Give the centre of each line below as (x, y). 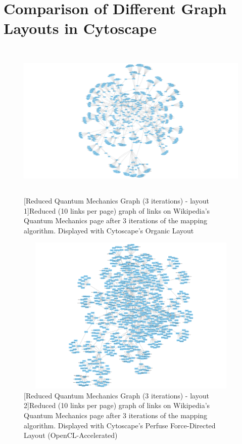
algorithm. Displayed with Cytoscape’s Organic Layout (109, 230)
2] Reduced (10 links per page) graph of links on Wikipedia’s (117, 405)
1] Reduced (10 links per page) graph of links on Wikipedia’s (117, 210)
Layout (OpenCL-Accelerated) (71, 435)
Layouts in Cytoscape (80, 28)
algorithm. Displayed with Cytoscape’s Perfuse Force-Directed (120, 425)
